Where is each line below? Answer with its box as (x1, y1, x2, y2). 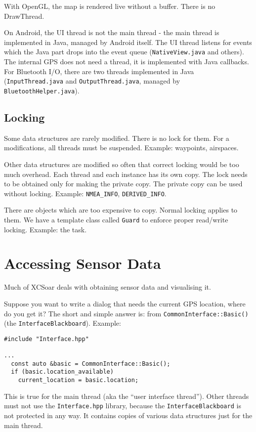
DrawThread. (4, 10, 44, 21)
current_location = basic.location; (18, 377, 139, 384)
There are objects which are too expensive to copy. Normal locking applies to (4, 205, 238, 215)
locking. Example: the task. (4, 224, 87, 234)
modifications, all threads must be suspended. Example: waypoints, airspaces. (4, 142, 239, 153)
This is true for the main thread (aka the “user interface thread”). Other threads (4, 390, 249, 401)
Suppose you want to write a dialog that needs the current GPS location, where (4, 298, 246, 308)
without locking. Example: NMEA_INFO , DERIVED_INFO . (4, 188, 167, 198)
